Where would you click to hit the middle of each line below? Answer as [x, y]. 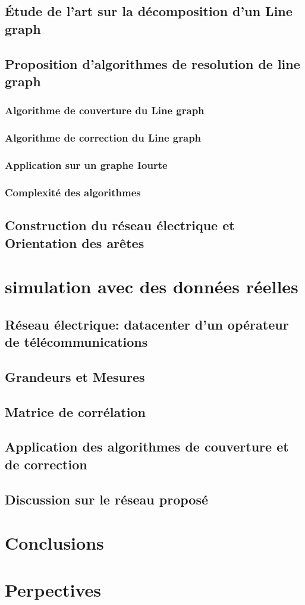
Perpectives [53, 589]
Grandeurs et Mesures [75, 376]
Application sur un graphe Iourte [86, 164]
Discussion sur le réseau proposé [107, 499]
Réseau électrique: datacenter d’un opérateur [147, 324]
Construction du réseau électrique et [120, 225]
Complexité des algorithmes [73, 192]
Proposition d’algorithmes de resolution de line [152, 63]
